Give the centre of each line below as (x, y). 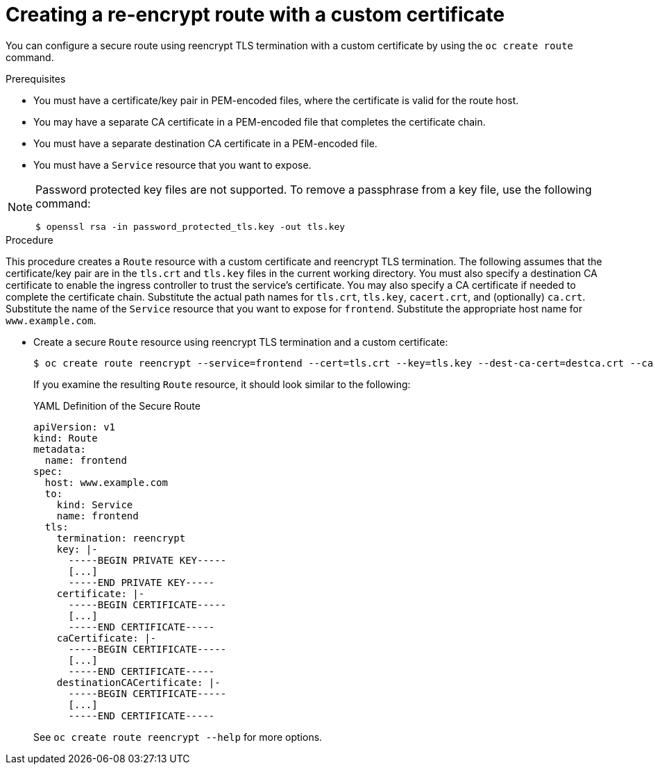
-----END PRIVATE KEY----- (142, 582)
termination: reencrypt (121, 538)
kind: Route (66, 438)
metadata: (60, 449)
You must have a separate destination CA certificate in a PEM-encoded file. (205, 143)
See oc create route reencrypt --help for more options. (178, 737)
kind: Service (95, 504)
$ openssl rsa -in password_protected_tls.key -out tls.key (190, 226)
